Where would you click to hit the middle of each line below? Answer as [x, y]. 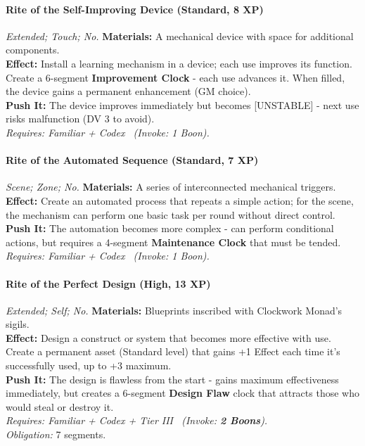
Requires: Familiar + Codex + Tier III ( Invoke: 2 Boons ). [137, 420]
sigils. [18, 324]
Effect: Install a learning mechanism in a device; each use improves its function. [179, 63]
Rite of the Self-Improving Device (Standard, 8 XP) [135, 9]
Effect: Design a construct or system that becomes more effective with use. [168, 337]
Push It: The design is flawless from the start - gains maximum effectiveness [172, 379]
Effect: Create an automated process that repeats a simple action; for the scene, [180, 200]
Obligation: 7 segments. [56, 434]
